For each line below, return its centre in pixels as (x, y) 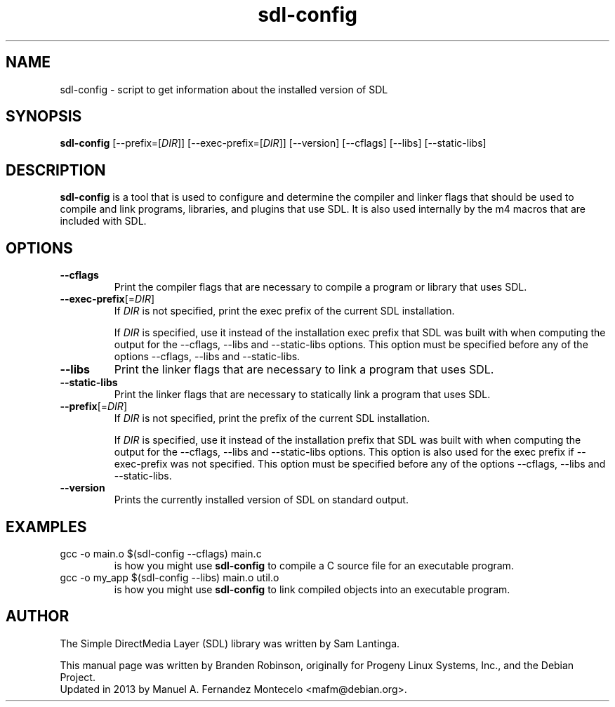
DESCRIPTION (56, 170)
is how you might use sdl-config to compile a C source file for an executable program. (314, 565)
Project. (78, 677)
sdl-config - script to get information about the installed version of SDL (224, 89)
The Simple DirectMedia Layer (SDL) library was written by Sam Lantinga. (230, 643)
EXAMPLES (46, 527)
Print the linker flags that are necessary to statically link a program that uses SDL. (302, 395)
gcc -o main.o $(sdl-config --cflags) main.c (161, 553)
